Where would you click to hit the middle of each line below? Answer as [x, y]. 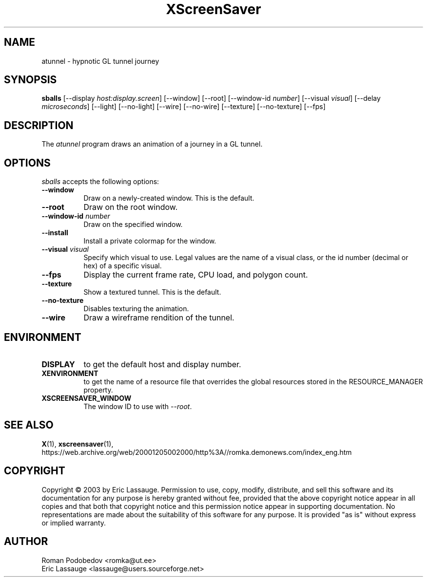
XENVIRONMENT [70, 373]
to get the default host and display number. [162, 364]
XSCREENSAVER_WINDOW [87, 398]
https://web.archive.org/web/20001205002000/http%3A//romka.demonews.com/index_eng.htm [197, 452]
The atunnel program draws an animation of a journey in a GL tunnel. [152, 144]
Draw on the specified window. [133, 225]
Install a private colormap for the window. [150, 241]
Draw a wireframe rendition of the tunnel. [159, 318]
